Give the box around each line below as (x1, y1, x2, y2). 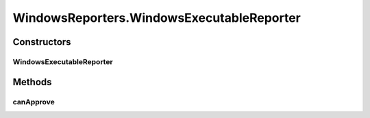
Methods (12, 76, 52, 88)
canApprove (12, 97, 55, 106)
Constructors (12, 36, 71, 48)
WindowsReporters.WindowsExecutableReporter (12, 10, 301, 25)
